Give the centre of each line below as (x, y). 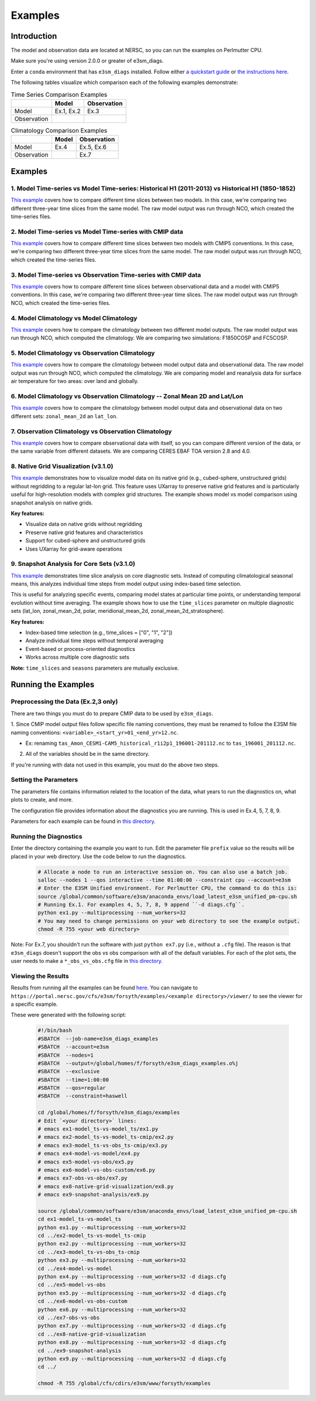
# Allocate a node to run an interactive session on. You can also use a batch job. (163, 872)
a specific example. (34, 1004)
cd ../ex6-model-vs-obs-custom (83, 1301)
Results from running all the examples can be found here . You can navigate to (104, 988)
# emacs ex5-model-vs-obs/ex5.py (86, 1162)
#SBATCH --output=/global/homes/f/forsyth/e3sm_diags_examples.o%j (138, 1063)
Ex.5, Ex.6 (93, 147)
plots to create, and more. (42, 800)
